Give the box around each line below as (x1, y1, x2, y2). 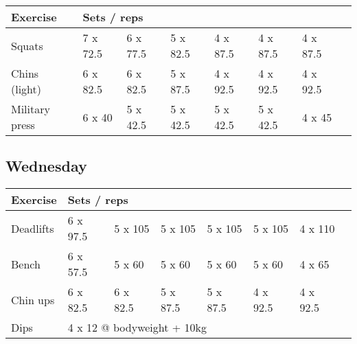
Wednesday (5, 155, 87, 176)
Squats (11, 37, 43, 54)
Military (11, 101, 50, 117)
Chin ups (11, 291, 55, 308)
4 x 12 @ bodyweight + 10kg (67, 319, 207, 336)
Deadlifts (11, 220, 54, 236)
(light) (11, 81, 42, 97)
